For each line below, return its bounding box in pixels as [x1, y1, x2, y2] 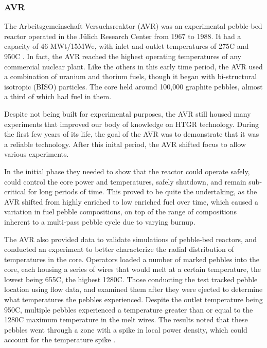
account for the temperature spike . [4, 334, 116, 345]
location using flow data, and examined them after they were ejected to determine [4, 284, 263, 295]
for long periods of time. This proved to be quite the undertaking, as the [28, 186, 257, 197]
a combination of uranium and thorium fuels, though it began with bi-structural [4, 71, 257, 82]
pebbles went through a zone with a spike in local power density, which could [4, 324, 247, 335]
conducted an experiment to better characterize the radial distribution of [4, 244, 234, 254]
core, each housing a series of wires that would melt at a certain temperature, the [4, 264, 261, 274]
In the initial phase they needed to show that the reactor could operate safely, [4, 166, 250, 176]
